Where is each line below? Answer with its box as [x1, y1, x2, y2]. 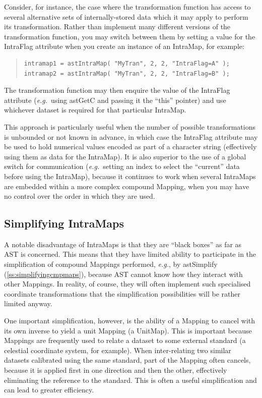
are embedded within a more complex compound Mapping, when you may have [4, 181, 249, 191]
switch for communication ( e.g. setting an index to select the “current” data [4, 161, 240, 172]
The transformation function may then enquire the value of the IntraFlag [4, 85, 230, 95]
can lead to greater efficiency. [4, 384, 94, 395]
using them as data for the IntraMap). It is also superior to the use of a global [4, 151, 246, 161]
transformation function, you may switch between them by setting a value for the [4, 31, 255, 41]
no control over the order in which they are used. [4, 191, 155, 201]
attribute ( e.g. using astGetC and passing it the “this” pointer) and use [4, 94, 226, 105]
